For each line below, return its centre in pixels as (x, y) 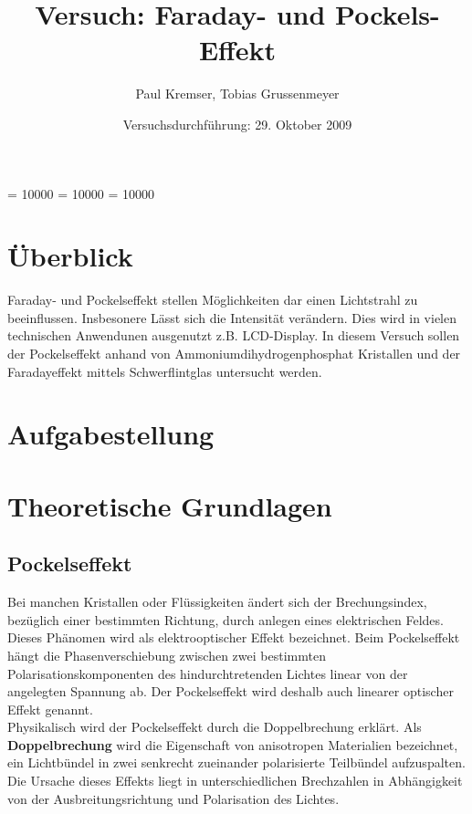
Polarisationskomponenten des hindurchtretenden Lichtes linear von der (208, 673)
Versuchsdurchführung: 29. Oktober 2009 (237, 124)
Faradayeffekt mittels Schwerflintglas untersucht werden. (165, 371)
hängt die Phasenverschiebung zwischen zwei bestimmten (167, 655)
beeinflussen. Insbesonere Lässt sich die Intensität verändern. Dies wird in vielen (232, 317)
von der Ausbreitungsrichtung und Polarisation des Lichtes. (173, 798)
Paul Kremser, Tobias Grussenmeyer (237, 94)
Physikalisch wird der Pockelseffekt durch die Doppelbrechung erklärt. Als (215, 727)
